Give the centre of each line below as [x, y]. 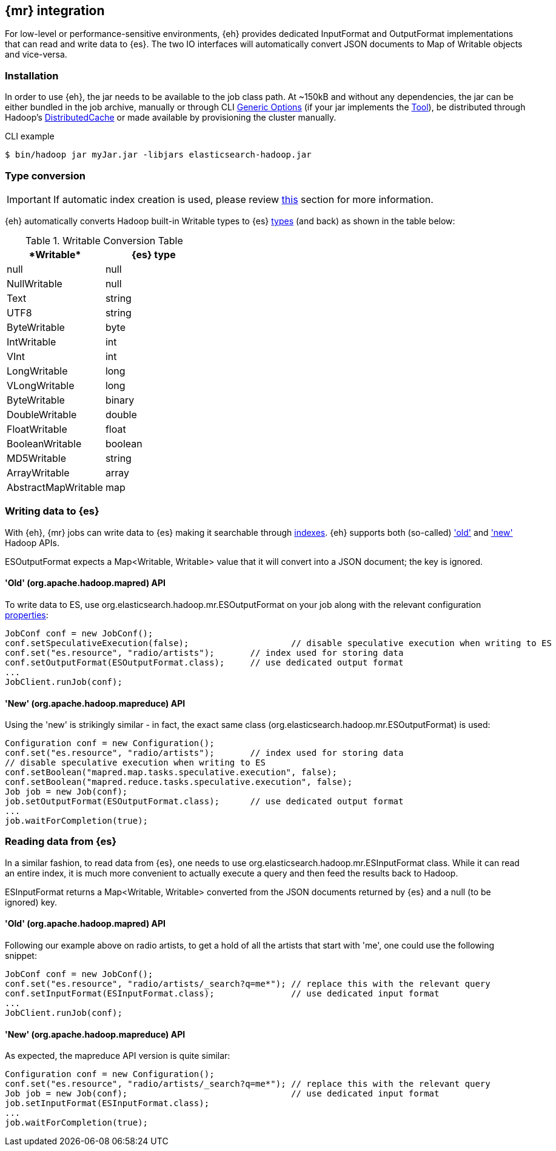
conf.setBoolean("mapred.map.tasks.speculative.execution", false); [171, 772]
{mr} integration [55, 11]
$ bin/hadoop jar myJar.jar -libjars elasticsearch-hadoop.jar [158, 155]
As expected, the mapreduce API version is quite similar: [118, 1056]
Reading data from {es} [61, 842]
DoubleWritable [42, 414]
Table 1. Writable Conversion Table [104, 240]
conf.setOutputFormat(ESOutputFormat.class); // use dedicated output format [204, 662]
